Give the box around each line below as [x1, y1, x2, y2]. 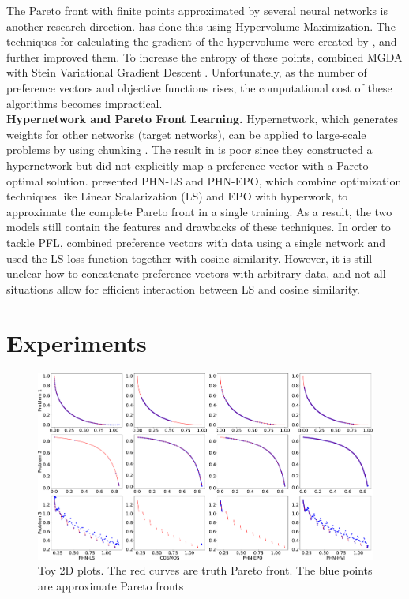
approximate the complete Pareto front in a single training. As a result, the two [6, 203, 392, 219]
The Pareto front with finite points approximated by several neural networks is [6, 2, 388, 18]
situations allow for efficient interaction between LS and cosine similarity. [6, 280, 360, 297]
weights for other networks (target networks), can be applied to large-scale [6, 125, 366, 142]
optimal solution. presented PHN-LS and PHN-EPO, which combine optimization [6, 172, 402, 189]
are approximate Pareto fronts [38, 578, 184, 593]
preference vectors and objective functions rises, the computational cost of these [6, 79, 392, 95]
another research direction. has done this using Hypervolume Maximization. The [6, 17, 396, 34]
